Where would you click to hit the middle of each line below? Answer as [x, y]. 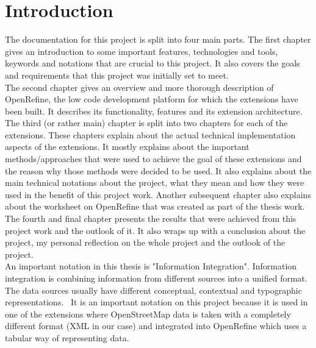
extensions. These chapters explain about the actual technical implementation [150, 134]
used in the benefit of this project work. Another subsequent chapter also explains [158, 194]
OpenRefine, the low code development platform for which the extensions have [152, 99]
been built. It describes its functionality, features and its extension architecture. [154, 111]
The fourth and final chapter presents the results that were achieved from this [151, 218]
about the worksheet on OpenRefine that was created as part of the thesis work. [155, 206]
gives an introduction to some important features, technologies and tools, [142, 51]
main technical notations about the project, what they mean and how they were [155, 183]
